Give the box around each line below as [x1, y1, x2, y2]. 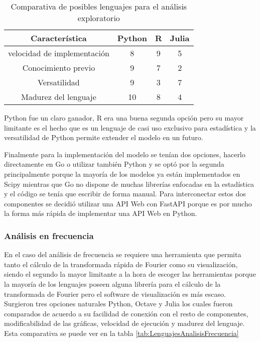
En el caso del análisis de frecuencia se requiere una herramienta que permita [4, 249, 241, 260]
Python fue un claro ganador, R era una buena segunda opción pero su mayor [4, 112, 244, 123]
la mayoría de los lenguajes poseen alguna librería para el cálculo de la [4, 278, 221, 289]
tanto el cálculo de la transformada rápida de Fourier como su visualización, [4, 259, 238, 269]
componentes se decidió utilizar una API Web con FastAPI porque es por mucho [4, 198, 252, 208]
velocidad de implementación [8, 47, 109, 59]
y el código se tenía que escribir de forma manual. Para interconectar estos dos [4, 188, 246, 199]
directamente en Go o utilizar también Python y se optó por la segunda [4, 159, 224, 169]
